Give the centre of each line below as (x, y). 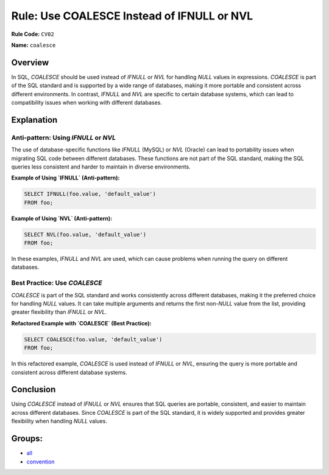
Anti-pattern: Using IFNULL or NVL (63, 137)
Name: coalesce (34, 45)
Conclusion (34, 390)
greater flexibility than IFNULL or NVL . (59, 312)
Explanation (34, 120)
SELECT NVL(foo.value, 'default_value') (85, 234)
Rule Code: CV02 (33, 34)
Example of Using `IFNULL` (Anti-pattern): (65, 178)
